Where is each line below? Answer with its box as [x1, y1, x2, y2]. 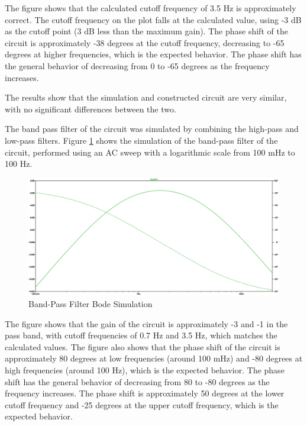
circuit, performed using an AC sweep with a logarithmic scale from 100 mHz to [5, 146, 295, 158]
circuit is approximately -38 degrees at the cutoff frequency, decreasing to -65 [5, 36, 285, 49]
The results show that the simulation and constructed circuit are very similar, [5, 91, 287, 104]
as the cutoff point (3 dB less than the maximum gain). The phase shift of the [5, 25, 288, 37]
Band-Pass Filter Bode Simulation [28, 298, 153, 310]
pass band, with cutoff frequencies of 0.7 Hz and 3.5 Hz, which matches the [5, 329, 277, 341]
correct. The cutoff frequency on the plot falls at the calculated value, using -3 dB [5, 13, 302, 25]
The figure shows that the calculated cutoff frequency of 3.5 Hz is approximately [5, 2, 296, 14]
